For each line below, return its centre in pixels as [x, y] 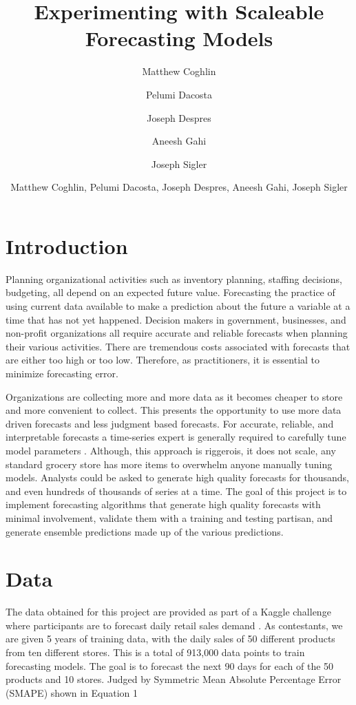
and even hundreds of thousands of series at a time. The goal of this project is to [176, 491]
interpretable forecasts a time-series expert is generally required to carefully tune [176, 437]
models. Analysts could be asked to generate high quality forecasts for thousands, [177, 477]
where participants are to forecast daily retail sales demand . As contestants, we [174, 625]
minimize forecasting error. [62, 373]
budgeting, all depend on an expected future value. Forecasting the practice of [170, 292]
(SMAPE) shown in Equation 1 [72, 692]
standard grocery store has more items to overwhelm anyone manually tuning [169, 464]
